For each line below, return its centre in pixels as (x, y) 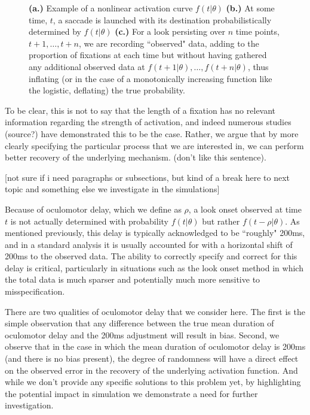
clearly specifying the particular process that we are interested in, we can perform (154, 145)
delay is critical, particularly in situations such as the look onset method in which (154, 267)
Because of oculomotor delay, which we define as (93, 209)
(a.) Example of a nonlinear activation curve (111, 8)
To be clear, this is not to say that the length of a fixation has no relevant (140, 110)
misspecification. (35, 291)
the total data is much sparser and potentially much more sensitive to (133, 279)
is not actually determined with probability (89, 221)
